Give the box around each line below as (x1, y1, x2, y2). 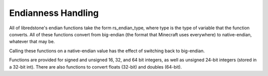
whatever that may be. (9, 39, 55, 45)
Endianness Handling (9, 7, 99, 18)
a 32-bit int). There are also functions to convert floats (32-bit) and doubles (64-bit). (9, 64, 182, 70)
